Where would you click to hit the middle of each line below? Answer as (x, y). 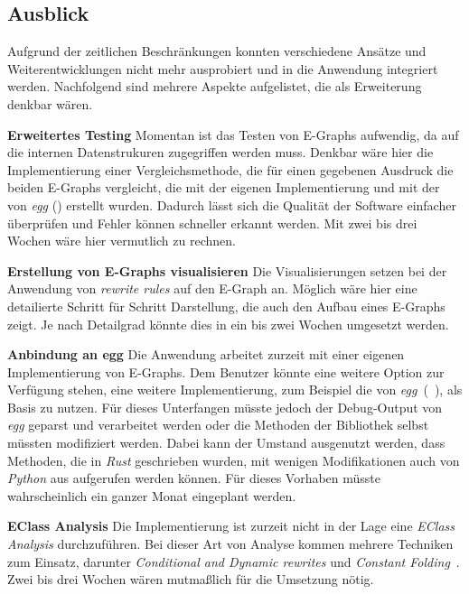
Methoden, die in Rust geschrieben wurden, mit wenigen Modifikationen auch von (234, 460)
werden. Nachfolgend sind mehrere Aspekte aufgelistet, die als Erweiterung (215, 86)
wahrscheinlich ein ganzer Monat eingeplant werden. (152, 495)
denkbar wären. (50, 103)
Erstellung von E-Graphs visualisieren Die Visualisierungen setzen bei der (227, 270)
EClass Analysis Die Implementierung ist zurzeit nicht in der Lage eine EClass (231, 526)
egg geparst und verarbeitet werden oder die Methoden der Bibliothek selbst (218, 425)
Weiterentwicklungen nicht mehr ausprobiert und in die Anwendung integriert (223, 68)
